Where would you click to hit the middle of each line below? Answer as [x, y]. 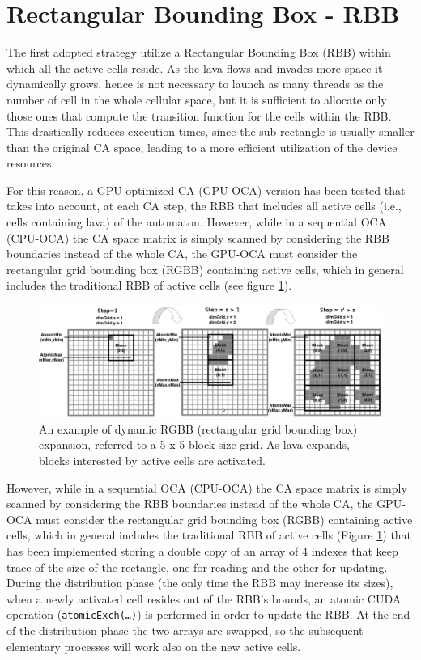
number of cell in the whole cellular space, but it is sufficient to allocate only [197, 99]
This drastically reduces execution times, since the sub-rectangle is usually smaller [210, 131]
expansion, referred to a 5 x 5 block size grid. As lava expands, [194, 444]
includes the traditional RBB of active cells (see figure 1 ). [149, 285]
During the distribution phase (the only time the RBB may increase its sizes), [200, 583]
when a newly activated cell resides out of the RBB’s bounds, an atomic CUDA [204, 598]
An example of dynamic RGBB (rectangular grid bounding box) [198, 428]
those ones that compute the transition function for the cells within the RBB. [199, 115]
